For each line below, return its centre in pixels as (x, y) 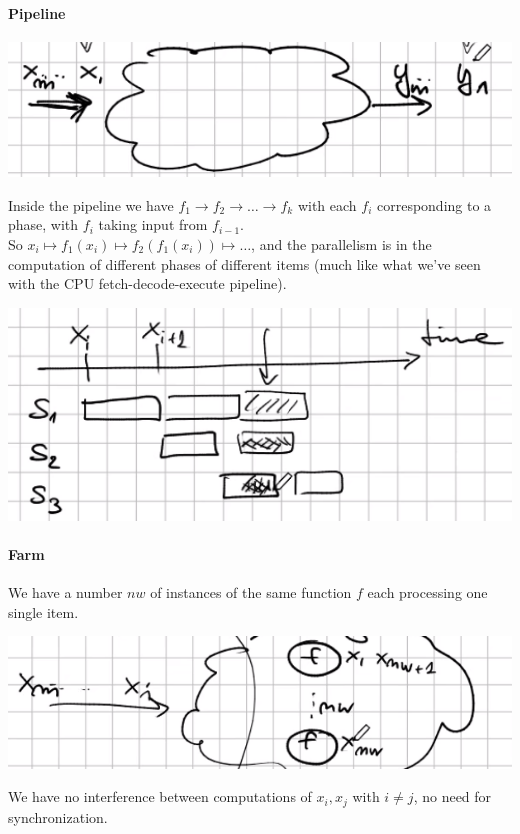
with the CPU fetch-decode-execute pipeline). (147, 283)
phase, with (43, 224)
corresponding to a (434, 204)
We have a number (65, 592)
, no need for (452, 796)
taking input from (153, 224)
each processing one (427, 592)
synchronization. (58, 816)
